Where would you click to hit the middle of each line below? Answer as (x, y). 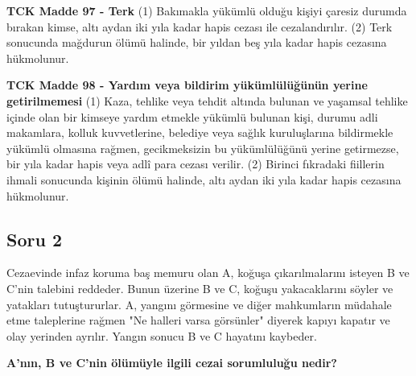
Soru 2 (34, 239)
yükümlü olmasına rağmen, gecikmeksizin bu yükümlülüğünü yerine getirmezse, (203, 148)
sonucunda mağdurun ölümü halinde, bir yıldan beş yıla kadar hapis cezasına (197, 42)
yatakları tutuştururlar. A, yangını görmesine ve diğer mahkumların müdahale (199, 304)
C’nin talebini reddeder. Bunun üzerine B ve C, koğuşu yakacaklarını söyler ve (200, 288)
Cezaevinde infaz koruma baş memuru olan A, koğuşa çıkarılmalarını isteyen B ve (208, 273)
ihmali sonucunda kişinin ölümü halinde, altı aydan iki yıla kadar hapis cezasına (204, 179)
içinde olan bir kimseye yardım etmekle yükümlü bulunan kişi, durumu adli (192, 116)
